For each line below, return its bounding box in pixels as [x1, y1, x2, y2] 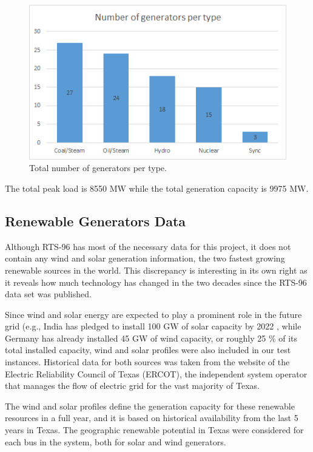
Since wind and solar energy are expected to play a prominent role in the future [5, 308, 302, 320]
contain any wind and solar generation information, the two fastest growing [5, 252, 285, 265]
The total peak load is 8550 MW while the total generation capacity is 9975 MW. [5, 181, 309, 194]
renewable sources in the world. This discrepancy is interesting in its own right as [5, 263, 308, 276]
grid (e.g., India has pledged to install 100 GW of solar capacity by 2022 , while [5, 320, 301, 332]
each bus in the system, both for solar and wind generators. [5, 435, 226, 448]
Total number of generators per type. [29, 161, 167, 174]
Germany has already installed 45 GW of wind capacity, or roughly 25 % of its [5, 331, 298, 344]
